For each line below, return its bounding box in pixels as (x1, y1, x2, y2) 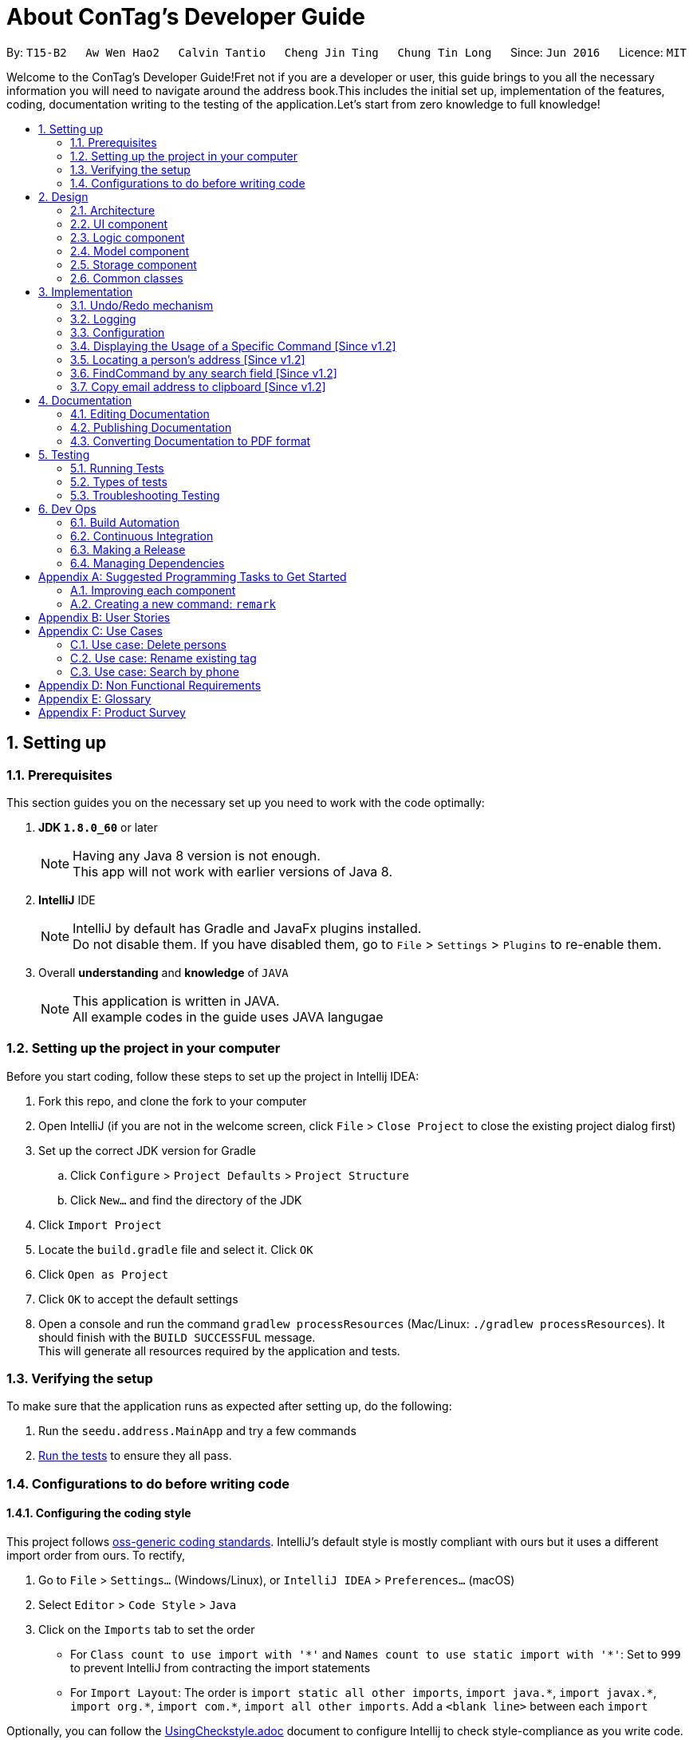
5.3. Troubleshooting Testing (70, 488, 220, 502)
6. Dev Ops (38, 501, 96, 516)
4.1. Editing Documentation (70, 406, 210, 421)
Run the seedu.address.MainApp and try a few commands (38, 1424, 356, 1438)
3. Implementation (38, 284, 133, 299)
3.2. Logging (70, 311, 136, 326)
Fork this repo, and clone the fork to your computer (38, 1093, 307, 1108)
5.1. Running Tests (70, 461, 164, 475)
